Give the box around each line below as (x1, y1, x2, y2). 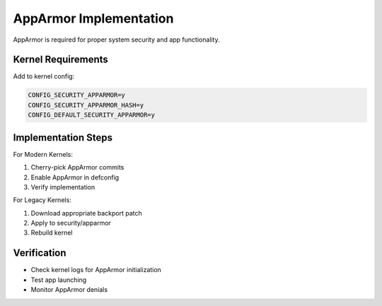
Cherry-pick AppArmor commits (30, 163, 125, 172)
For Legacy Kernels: (13, 196, 72, 204)
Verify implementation (30, 182, 95, 191)
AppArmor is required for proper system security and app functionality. (13, 35, 221, 44)
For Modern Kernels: (13, 150, 74, 158)
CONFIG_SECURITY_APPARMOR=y (28, 91, 125, 99)
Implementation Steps (13, 131, 113, 143)
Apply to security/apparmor (30, 219, 111, 228)
